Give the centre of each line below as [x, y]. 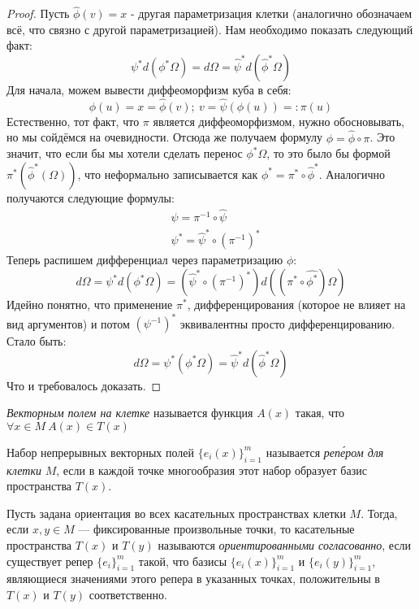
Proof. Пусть [38, 13]
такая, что [320, 413]
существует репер [50, 561]
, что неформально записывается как [168, 174]
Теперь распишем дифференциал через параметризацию [145, 260]
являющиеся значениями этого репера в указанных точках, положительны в [193, 579]
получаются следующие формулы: [91, 197]
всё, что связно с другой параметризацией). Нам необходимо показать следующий [210, 29]
